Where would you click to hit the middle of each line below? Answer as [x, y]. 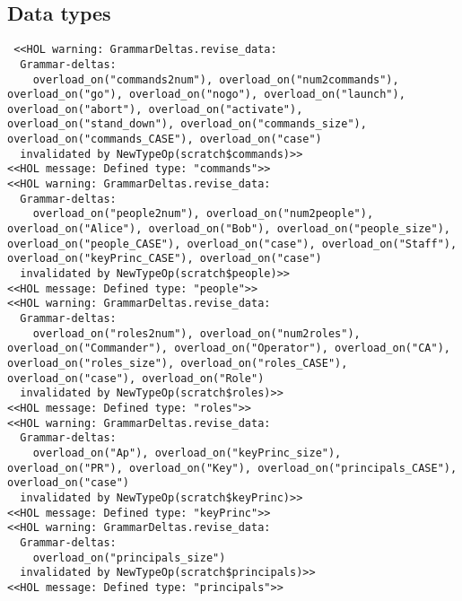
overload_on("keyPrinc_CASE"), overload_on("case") [165, 259]
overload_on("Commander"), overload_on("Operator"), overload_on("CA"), [229, 348]
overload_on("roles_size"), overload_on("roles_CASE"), [178, 363]
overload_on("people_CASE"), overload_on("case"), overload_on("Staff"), [232, 244]
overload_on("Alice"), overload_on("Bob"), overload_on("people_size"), [229, 229]
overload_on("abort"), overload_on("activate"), [155, 109]
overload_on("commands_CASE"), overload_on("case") [165, 139]
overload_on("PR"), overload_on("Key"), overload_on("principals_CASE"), [232, 468]
